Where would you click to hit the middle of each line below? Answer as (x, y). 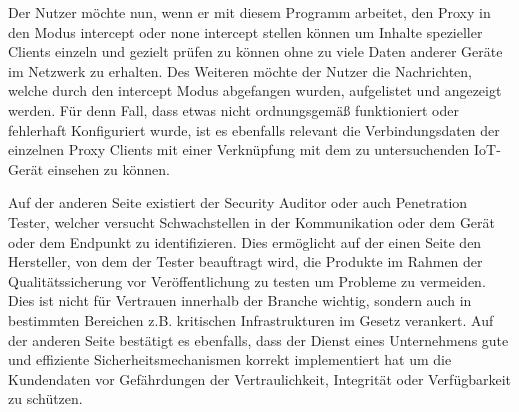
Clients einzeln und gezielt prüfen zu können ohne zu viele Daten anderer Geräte (255, 51)
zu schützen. (45, 398)
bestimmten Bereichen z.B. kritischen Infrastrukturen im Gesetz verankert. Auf (251, 319)
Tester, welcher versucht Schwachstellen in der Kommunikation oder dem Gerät (252, 221)
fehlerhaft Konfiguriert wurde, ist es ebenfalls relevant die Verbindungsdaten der (254, 129)
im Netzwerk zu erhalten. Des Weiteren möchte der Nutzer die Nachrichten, (240, 70)
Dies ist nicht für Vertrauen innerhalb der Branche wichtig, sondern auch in (240, 300)
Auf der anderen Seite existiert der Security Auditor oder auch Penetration (238, 202)
